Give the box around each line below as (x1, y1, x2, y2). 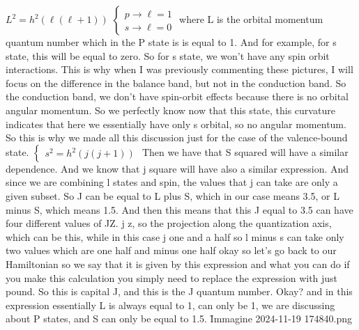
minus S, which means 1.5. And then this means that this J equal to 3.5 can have (6, 202, 353, 217)
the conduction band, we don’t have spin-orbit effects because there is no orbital (6, 89, 349, 104)
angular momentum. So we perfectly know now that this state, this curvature (6, 102, 335, 117)
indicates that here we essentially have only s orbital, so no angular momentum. (6, 116, 346, 131)
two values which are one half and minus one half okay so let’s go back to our (6, 243, 337, 258)
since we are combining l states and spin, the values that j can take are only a (6, 175, 338, 189)
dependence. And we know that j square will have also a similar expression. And (6, 161, 349, 175)
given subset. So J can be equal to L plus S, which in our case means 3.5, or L (6, 188, 339, 203)
